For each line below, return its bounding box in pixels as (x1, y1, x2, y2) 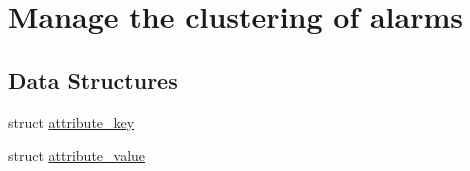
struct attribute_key (8, 111, 135, 132)
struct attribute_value (8, 145, 146, 166)
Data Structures (8, 64, 178, 95)
